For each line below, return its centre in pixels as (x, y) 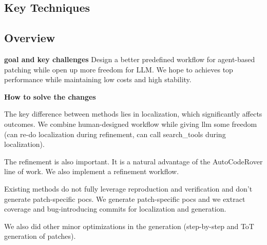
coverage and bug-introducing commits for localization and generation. (115, 209)
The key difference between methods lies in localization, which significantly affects (133, 114)
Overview (30, 38)
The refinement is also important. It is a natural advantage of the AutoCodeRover (133, 161)
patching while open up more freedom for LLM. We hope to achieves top (119, 69)
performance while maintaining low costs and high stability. (98, 79)
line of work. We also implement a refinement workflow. (92, 171)
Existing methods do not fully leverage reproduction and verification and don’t (128, 188)
